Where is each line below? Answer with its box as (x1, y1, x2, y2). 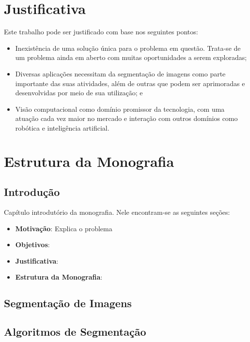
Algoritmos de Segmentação (4, 324, 146, 339)
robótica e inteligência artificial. (15, 122, 109, 133)
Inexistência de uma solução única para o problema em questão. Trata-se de (15, 43, 241, 53)
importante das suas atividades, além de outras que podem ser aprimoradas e (15, 78, 245, 88)
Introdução (4, 184, 60, 199)
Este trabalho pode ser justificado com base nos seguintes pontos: (4, 27, 198, 37)
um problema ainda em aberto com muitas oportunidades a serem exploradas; (15, 52, 247, 62)
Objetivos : (15, 239, 50, 250)
